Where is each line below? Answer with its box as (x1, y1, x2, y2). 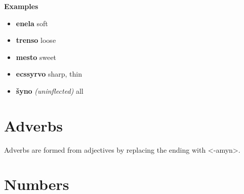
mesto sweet (16, 51, 57, 62)
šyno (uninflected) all (16, 85, 84, 96)
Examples (4, 1, 38, 11)
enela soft (16, 18, 48, 28)
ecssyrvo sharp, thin (16, 69, 82, 79)
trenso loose (16, 35, 56, 45)
